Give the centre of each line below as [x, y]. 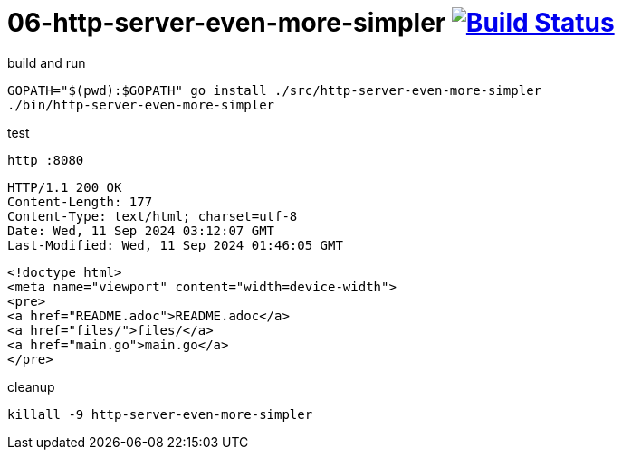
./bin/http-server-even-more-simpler [141, 105]
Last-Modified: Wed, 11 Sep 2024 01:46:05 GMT [175, 245]
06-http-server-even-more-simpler [227, 23]
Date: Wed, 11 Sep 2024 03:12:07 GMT [141, 230]
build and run [47, 62]
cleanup [31, 386]
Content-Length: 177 [80, 201]
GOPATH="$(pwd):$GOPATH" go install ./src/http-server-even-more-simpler [275, 90]
